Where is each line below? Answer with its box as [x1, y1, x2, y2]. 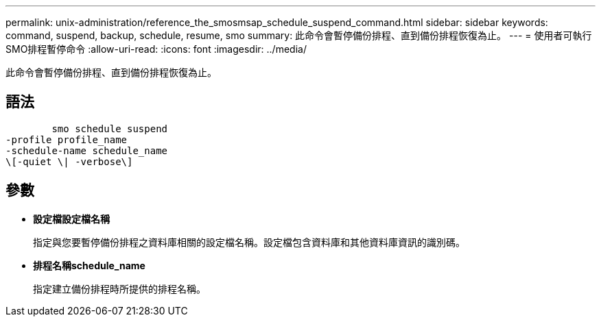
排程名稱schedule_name [33, 259, 145, 271]
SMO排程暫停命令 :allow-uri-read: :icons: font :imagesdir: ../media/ [5, 43, 307, 55]
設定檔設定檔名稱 [33, 212, 110, 225]
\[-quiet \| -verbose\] [5, 156, 133, 167]
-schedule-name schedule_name [5, 145, 168, 156]
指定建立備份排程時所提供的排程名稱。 [33, 282, 206, 295]
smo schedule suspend [51, 123, 168, 134]
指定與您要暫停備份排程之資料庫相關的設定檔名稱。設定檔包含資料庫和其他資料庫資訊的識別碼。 [33, 236, 465, 248]
